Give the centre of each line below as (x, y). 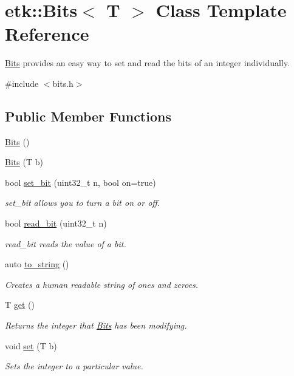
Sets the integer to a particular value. (74, 366)
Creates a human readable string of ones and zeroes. (102, 284)
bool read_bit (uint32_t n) (56, 223)
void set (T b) (31, 345)
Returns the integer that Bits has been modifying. (96, 325)
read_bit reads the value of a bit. (66, 243)
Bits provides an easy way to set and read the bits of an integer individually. (147, 63)
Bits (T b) (24, 162)
